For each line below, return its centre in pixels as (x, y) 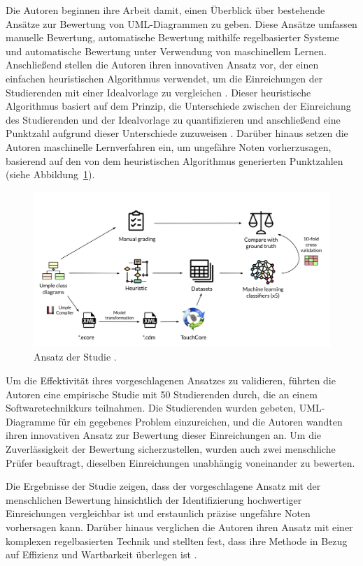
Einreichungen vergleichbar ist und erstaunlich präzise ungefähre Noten (158, 513)
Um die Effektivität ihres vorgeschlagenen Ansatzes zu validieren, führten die (171, 380)
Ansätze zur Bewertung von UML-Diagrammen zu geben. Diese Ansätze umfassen (181, 23)
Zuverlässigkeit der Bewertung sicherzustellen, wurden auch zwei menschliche (171, 449)
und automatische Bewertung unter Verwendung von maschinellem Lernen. (166, 51)
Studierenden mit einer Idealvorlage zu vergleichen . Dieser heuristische (158, 92)
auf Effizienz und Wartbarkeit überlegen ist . (101, 554)
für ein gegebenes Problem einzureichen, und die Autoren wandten (200, 421)
